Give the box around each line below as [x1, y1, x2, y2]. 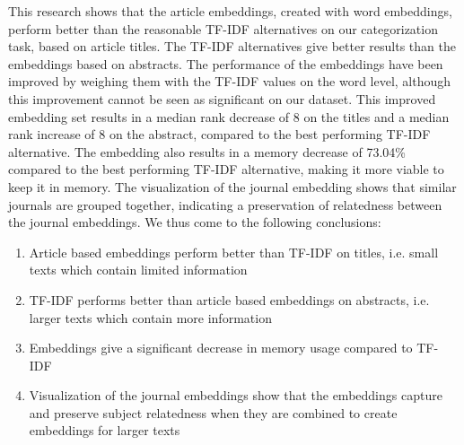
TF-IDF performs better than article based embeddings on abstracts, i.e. [29, 290, 430, 309]
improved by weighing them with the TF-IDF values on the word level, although [8, 72, 451, 91]
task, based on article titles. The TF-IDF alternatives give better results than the [8, 37, 456, 56]
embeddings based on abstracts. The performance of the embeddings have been [8, 54, 443, 73]
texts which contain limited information [29, 260, 248, 279]
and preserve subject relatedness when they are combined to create [29, 403, 398, 422]
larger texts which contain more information [29, 308, 272, 327]
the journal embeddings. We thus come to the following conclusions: [8, 213, 381, 231]
